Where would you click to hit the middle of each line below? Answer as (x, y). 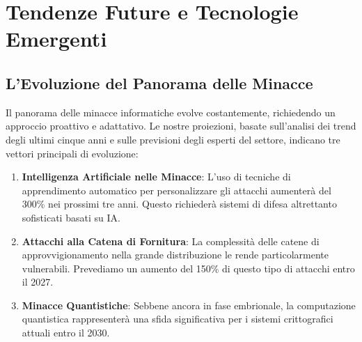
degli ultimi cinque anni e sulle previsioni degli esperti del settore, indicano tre (173, 139)
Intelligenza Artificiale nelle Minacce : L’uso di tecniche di (156, 177)
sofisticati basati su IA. (71, 217)
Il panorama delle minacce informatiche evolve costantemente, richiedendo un (171, 112)
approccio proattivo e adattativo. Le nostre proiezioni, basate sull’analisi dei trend (181, 126)
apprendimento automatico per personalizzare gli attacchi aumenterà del (176, 190)
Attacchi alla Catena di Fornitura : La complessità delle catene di (171, 241)
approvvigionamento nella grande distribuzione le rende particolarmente (175, 255)
